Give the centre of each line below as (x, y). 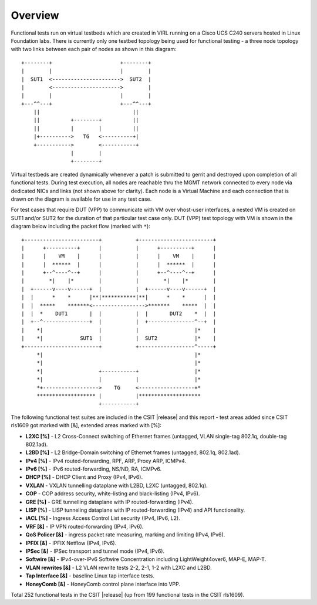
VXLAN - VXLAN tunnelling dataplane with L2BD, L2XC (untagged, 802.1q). (117, 485)
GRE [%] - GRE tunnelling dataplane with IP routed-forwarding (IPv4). (109, 502)
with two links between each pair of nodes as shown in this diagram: (94, 49)
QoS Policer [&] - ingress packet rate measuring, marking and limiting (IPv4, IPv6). (125, 535)
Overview (35, 15)
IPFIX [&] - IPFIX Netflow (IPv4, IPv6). (71, 543)
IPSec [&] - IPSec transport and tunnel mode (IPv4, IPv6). (95, 551)
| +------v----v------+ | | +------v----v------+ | (119, 289)
